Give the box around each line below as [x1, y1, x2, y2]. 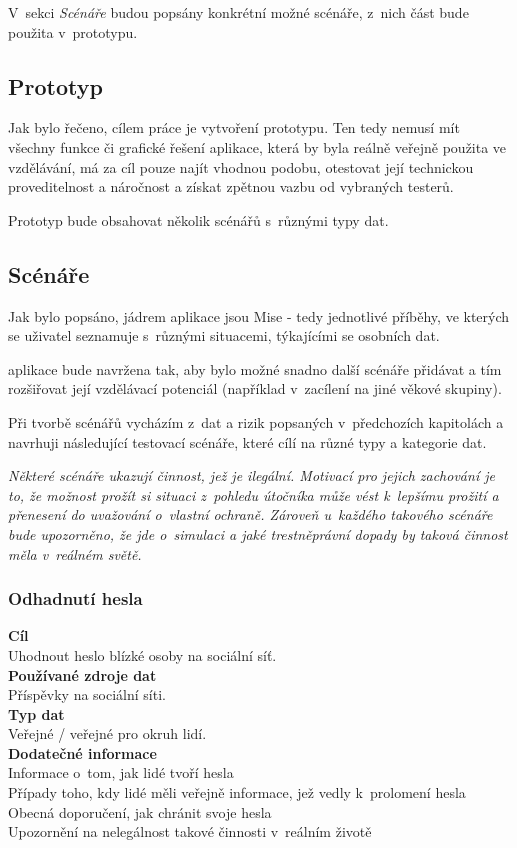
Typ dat [8, 703, 65, 724]
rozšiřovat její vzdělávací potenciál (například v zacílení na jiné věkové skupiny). [8, 378, 502, 399]
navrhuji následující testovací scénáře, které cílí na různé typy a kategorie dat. [8, 431, 487, 452]
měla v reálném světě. [8, 543, 142, 564]
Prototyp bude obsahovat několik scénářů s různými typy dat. [8, 209, 389, 230]
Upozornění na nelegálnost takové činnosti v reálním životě [8, 821, 372, 842]
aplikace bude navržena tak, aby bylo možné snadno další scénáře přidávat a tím [8, 358, 502, 379]
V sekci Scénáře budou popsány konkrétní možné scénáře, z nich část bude [8, 2, 469, 22]
